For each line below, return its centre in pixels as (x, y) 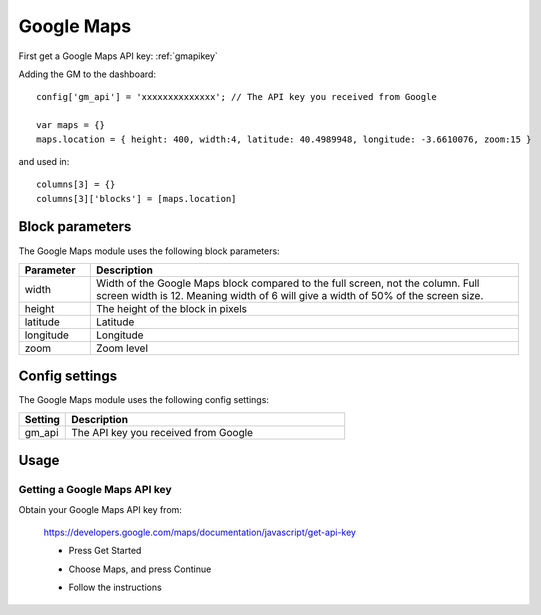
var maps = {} (70, 125)
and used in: (44, 161)
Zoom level (122, 348)
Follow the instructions (115, 587)
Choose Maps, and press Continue (140, 569)
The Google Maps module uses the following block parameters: (149, 251)
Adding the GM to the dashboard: (87, 74)
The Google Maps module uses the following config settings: (144, 400)
